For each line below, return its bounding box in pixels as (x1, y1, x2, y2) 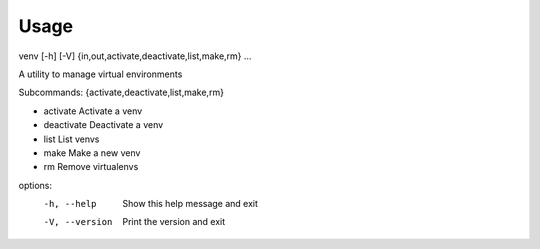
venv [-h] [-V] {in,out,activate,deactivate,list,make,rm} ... (18, 50, 252, 62)
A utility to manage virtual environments (18, 68, 183, 80)
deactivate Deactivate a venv (43, 119, 164, 131)
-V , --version (43, 216, 113, 228)
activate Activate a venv (43, 105, 143, 117)
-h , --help (43, 198, 97, 210)
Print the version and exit (122, 216, 226, 228)
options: (18, 179, 53, 191)
